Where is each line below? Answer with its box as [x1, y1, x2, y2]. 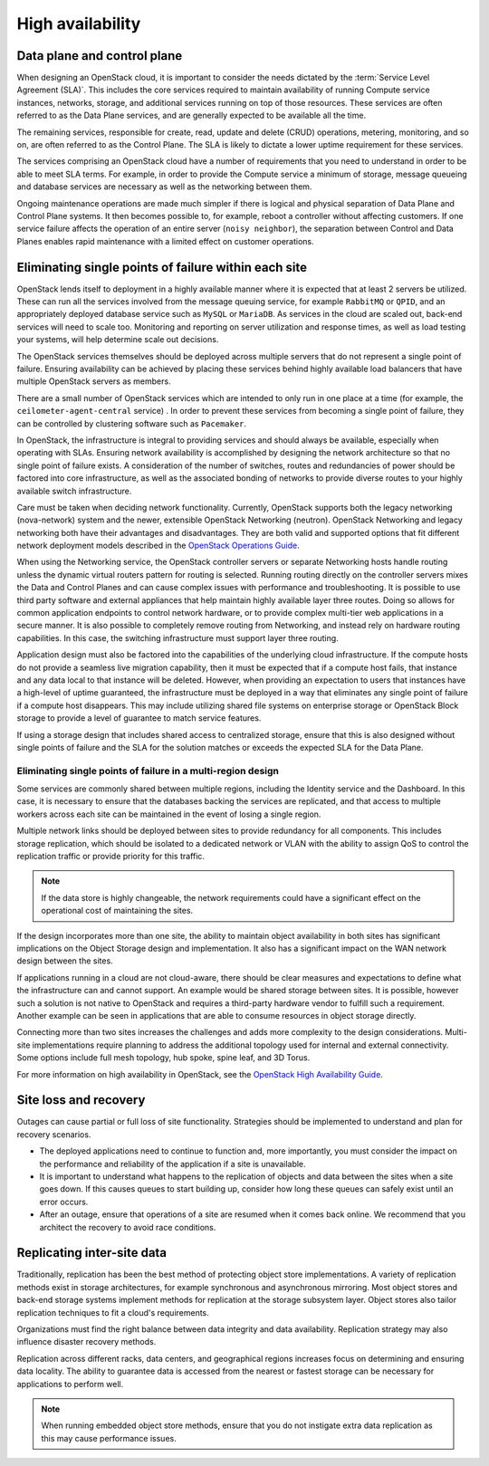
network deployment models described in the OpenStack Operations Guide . [16, 540, 300, 551]
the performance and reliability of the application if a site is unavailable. [39, 1158, 307, 1169]
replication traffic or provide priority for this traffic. [16, 851, 206, 862]
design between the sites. [16, 955, 113, 966]
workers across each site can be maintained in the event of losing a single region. [16, 809, 321, 819]
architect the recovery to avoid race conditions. [39, 1222, 216, 1232]
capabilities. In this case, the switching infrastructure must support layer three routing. [16, 632, 339, 643]
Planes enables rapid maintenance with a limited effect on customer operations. [16, 235, 314, 246]
